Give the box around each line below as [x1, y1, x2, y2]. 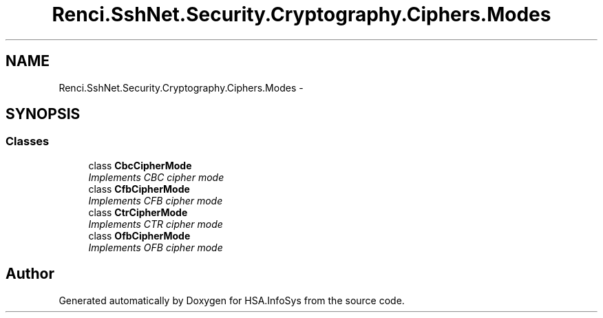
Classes [6, 134, 50, 149]
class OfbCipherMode [88, 229, 191, 242]
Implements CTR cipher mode [88, 218, 223, 230]
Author [6, 265, 54, 283]
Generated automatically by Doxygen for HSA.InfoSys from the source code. [59, 294, 405, 306]
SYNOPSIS [6, 105, 81, 123]
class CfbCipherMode [88, 182, 190, 195]
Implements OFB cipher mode [88, 241, 223, 253]
